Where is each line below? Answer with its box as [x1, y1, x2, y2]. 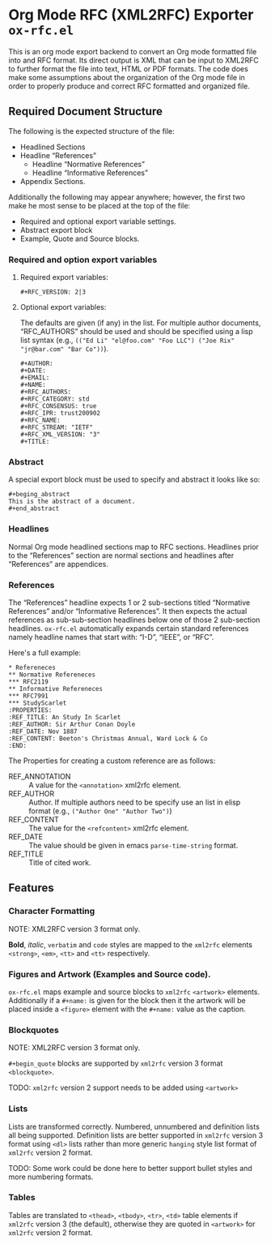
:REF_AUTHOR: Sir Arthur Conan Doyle [8, 720, 136, 728]
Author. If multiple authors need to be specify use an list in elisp [28, 797, 241, 807]
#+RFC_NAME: [19, 416, 61, 425]
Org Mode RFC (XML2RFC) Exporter [8, 6, 254, 24]
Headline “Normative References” [32, 159, 146, 169]
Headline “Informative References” [32, 168, 148, 178]
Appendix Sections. [19, 176, 86, 186]
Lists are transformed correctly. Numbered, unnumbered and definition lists [8, 1122, 260, 1131]
